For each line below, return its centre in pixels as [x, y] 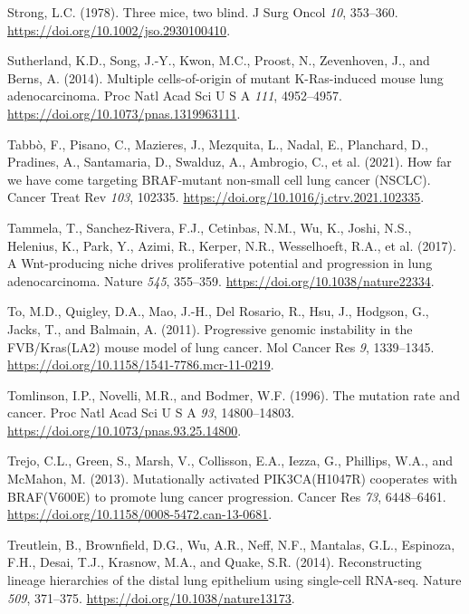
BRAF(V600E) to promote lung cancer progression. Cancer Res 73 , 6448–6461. [227, 496]
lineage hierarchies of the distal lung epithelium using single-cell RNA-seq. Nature [234, 580]
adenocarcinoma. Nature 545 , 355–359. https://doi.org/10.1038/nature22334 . [221, 280]
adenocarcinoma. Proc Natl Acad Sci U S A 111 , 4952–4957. [175, 96]
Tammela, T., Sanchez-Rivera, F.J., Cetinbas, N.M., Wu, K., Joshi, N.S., [210, 227]
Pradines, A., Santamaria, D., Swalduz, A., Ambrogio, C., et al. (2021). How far [230, 162]
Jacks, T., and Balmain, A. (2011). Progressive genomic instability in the [210, 328]
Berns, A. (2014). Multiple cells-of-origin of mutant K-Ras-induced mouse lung [225, 77]
